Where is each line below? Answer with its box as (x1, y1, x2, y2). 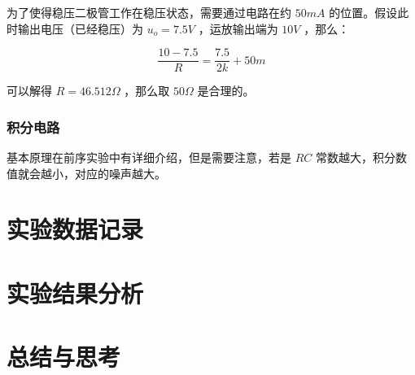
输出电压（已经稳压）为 (17, 20, 143, 37)
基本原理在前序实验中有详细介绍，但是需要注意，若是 (7, 149, 291, 166)
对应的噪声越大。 (74, 164, 166, 181)
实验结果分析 (7, 276, 144, 309)
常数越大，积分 (315, 149, 395, 166)
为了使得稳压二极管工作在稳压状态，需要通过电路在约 (7, 4, 291, 20)
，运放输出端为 (198, 20, 278, 37)
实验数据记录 (7, 212, 144, 246)
